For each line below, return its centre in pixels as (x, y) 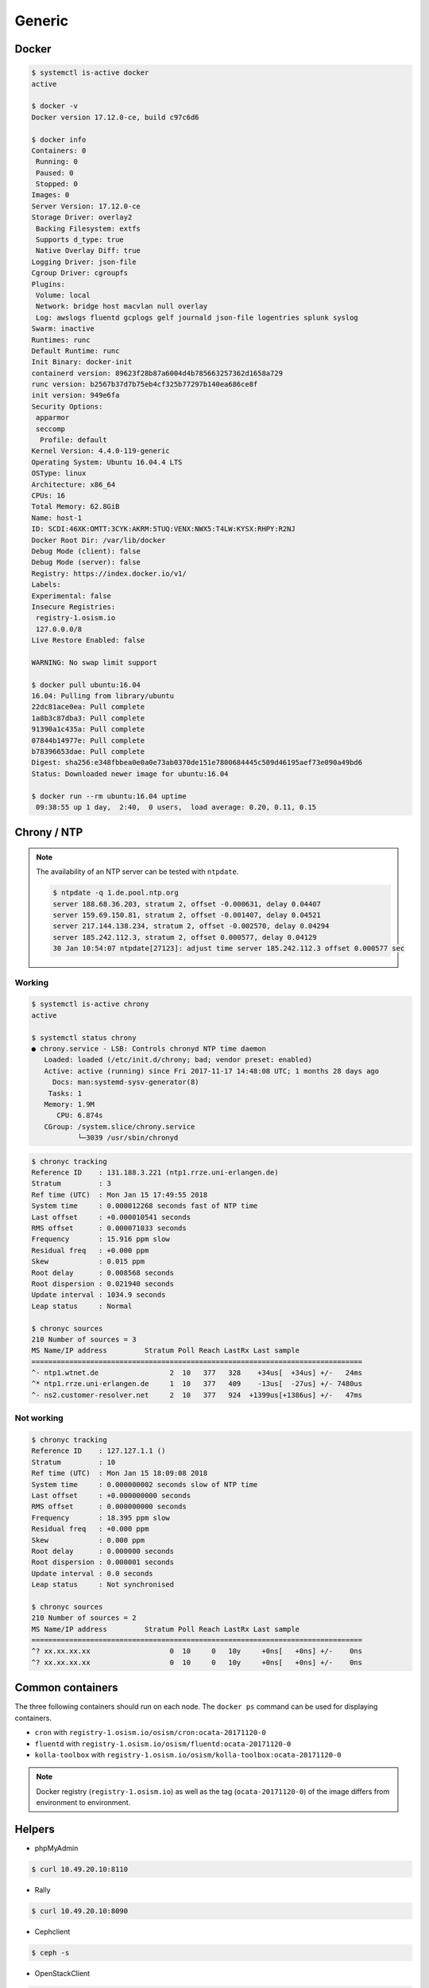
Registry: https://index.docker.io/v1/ (109, 573)
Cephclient (52, 1932)
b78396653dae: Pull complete (88, 751)
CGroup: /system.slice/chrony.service (120, 1126)
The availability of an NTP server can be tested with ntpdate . (137, 872)
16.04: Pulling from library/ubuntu (103, 696)
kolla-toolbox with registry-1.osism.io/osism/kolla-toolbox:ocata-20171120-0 (188, 1754)
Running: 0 (57, 162)
